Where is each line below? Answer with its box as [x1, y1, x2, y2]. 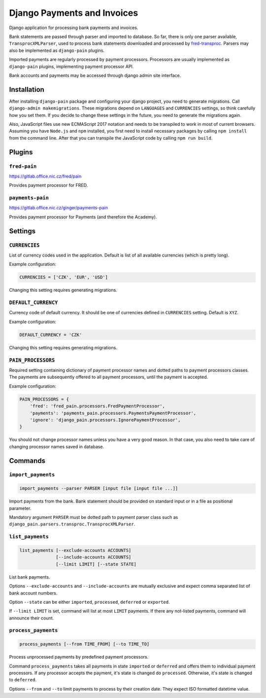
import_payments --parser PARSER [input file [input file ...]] [19, 486, 178, 491]
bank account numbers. [9, 590, 58, 596]
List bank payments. [9, 574, 50, 580]
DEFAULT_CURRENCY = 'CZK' [19, 332, 82, 337]
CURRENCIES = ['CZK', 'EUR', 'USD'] [19, 274, 108, 280]
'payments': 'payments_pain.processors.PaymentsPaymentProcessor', [30, 410, 197, 416]
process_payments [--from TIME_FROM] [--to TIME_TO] [19, 641, 150, 647]
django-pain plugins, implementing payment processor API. [9, 63, 134, 69]
